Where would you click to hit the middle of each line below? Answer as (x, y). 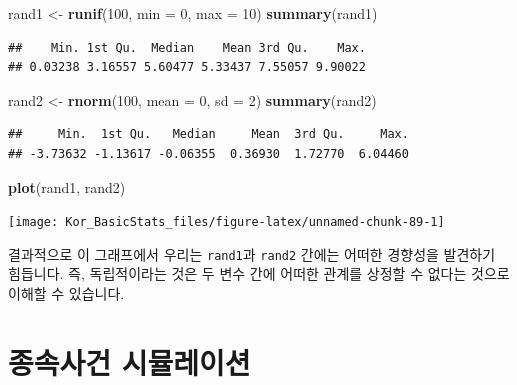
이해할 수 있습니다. (66, 293)
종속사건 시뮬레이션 (129, 361)
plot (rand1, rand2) (67, 186)
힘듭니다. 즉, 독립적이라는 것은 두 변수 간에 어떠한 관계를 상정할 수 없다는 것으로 (259, 273)
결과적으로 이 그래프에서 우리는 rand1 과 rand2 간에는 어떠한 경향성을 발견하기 (252, 253)
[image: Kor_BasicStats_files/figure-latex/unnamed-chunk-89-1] (226, 222)
